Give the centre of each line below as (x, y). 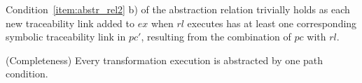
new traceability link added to (70, 23)
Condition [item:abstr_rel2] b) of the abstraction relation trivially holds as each (178, 9)
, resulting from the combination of (216, 37)
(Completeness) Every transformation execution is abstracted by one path (165, 60)
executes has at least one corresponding (272, 23)
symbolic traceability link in (66, 37)
